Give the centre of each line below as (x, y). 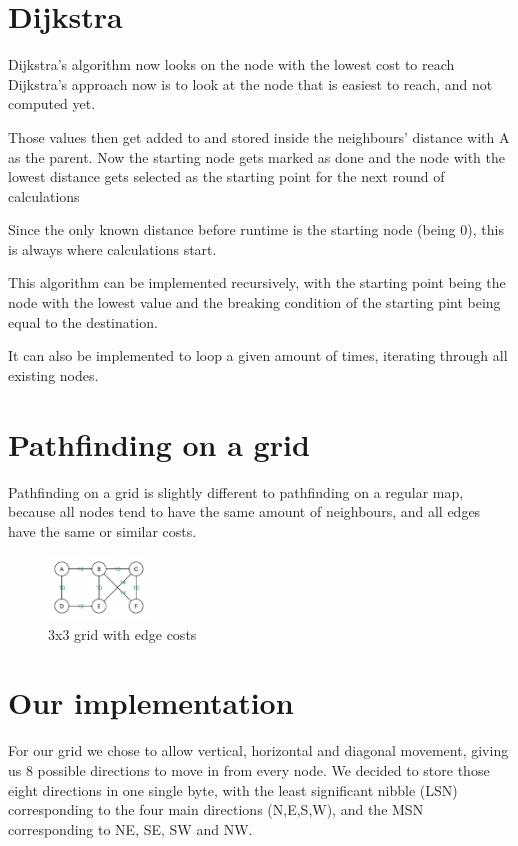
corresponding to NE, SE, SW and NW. (130, 828)
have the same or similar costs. (102, 530)
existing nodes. (53, 374)
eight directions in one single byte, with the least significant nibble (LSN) (233, 789)
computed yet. (52, 103)
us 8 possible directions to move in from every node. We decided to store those (249, 769)
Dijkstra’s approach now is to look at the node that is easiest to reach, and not (250, 83)
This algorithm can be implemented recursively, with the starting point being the (257, 282)
